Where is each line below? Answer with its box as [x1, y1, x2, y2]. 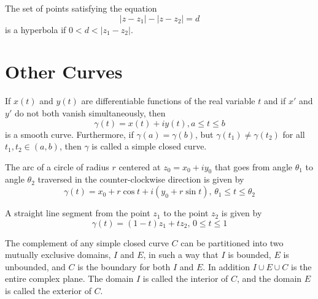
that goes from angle [214, 160, 293, 173]
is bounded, [228, 248, 271, 261]
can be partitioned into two [180, 236, 284, 249]
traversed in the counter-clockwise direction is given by [37, 173, 244, 186]
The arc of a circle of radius [5, 160, 109, 173]
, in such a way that [143, 248, 219, 261]
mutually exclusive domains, [5, 248, 111, 261]
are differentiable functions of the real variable [81, 94, 255, 107]
